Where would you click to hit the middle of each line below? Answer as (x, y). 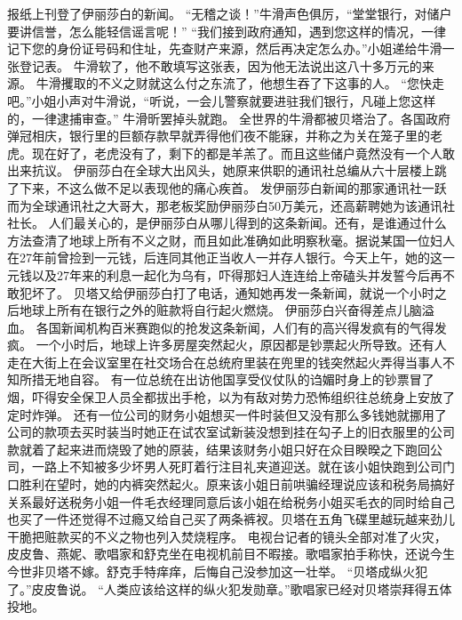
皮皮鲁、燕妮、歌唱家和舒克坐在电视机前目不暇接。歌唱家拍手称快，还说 (219, 554)
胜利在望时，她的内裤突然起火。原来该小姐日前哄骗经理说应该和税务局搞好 (237, 484)
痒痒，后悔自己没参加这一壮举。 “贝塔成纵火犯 (292, 571)
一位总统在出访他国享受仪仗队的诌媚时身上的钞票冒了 (279, 379)
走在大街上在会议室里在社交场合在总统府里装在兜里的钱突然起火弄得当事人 (225, 362)
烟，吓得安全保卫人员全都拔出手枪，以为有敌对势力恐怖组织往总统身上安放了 (231, 397)
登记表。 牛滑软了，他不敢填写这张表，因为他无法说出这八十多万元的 (220, 65)
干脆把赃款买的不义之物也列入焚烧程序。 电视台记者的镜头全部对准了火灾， (227, 536)
